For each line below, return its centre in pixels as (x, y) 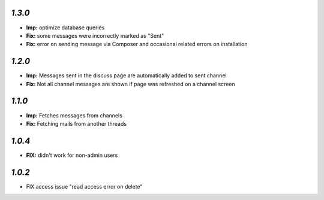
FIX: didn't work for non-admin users (72, 155)
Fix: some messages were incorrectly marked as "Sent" (95, 35)
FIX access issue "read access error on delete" (84, 186)
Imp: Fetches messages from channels (74, 115)
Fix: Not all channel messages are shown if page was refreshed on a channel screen (130, 84)
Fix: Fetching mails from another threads (76, 123)
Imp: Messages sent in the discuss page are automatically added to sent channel (126, 75)
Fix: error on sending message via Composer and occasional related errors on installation (137, 44)
